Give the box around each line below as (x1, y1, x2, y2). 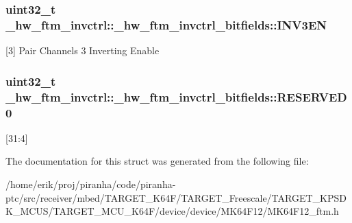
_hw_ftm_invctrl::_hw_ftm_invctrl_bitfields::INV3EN (5, 16, 327, 33)
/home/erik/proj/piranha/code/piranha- (5, 176, 176, 191)
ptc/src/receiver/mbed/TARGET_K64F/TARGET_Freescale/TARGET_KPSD (5, 190, 347, 204)
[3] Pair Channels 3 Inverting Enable (5, 43, 160, 58)
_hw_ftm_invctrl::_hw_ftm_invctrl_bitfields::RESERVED (5, 88, 347, 105)
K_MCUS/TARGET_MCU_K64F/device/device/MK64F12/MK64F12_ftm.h (5, 204, 339, 218)
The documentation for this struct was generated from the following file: (5, 154, 309, 168)
